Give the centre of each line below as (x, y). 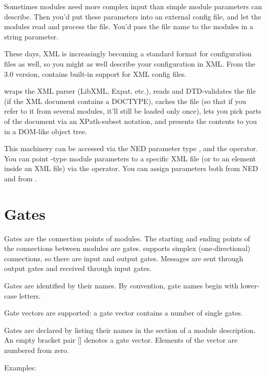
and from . (21, 178)
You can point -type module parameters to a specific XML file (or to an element (130, 158)
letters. (30, 295)
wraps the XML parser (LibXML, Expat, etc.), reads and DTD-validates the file (130, 91)
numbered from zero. (37, 350)
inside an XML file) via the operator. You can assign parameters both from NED (131, 168)
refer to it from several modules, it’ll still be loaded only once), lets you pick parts (133, 111)
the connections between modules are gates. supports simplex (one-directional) (127, 248)
